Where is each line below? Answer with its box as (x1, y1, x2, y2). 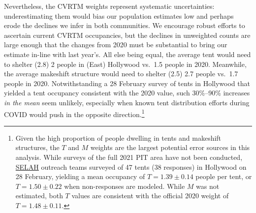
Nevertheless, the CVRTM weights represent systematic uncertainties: (4, 1, 215, 11)
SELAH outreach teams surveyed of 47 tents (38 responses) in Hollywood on (15, 161, 247, 172)
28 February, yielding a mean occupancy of (15, 171, 145, 182)
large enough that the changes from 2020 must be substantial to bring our (4, 39, 227, 50)
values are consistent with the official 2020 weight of (71, 190, 229, 201)
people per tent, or (195, 171, 252, 182)
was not (196, 181, 220, 191)
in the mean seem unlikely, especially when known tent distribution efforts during (4, 97, 250, 107)
